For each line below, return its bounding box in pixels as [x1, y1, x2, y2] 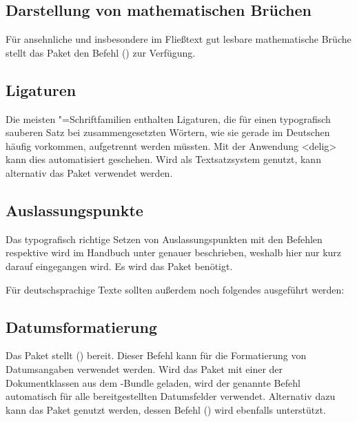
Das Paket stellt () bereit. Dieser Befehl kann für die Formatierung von [6, 348, 307, 363]
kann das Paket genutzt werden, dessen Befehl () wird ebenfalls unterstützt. [6, 402, 326, 416]
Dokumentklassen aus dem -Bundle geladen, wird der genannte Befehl [6, 375, 300, 390]
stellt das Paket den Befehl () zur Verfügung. [6, 45, 196, 59]
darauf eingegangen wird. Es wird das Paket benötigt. [6, 258, 233, 273]
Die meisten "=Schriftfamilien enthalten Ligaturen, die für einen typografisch [6, 111, 331, 126]
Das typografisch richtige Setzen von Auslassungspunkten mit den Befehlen [6, 231, 323, 246]
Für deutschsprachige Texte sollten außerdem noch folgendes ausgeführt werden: [6, 282, 345, 296]
